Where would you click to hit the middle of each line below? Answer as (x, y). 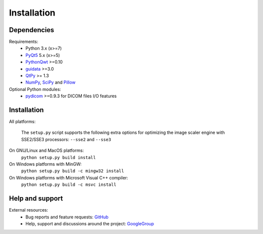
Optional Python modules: (35, 89)
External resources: (28, 210)
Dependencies (32, 30)
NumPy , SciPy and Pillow (50, 82)
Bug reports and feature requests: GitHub (67, 217)
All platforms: (22, 122)
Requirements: (24, 42)
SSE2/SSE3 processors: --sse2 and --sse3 (66, 139)
